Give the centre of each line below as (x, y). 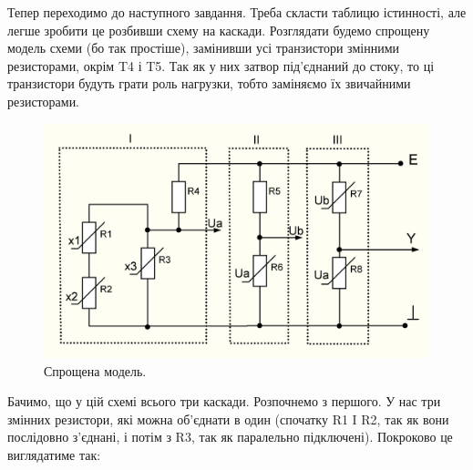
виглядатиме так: (54, 455)
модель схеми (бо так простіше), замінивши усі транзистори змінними (204, 48)
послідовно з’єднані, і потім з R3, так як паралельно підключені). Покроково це (230, 437)
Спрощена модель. (95, 370)
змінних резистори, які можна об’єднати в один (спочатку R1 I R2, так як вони (228, 419)
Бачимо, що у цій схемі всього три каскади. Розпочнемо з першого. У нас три (224, 401)
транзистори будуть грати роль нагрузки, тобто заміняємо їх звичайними (209, 83)
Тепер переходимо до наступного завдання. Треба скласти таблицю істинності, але (237, 12)
